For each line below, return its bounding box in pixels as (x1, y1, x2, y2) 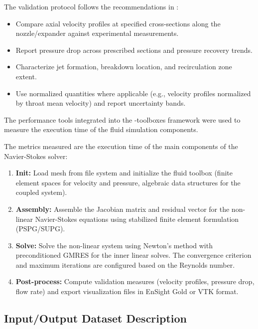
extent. (15, 71, 37, 81)
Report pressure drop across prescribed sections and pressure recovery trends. (15, 44, 253, 55)
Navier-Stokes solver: (4, 151, 68, 161)
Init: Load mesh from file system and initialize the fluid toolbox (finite (15, 167, 233, 178)
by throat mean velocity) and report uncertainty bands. (15, 98, 186, 108)
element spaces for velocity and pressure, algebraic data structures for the (15, 177, 241, 187)
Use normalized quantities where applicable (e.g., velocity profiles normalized (15, 88, 251, 98)
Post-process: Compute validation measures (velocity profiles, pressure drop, (15, 276, 255, 287)
